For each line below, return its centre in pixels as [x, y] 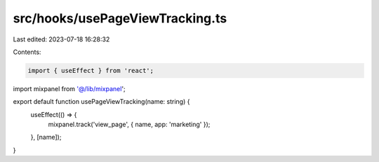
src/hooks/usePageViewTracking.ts [120, 18]
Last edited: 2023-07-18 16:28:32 [61, 39]
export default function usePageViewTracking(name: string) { [101, 102]
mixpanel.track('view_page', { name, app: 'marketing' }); [129, 124]
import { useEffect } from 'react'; [91, 70]
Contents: [27, 52]
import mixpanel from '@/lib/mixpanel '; [69, 88]
